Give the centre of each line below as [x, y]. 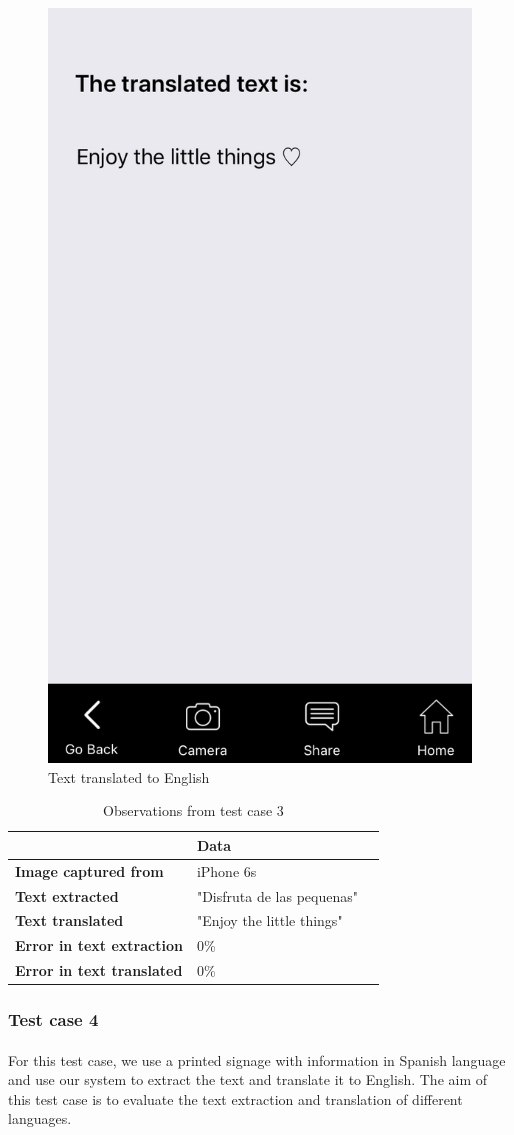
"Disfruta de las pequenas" [277, 895]
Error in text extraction [99, 945]
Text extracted [67, 895]
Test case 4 [53, 1019]
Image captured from [89, 870]
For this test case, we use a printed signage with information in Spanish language [257, 1059]
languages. [40, 1118]
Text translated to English [129, 776]
